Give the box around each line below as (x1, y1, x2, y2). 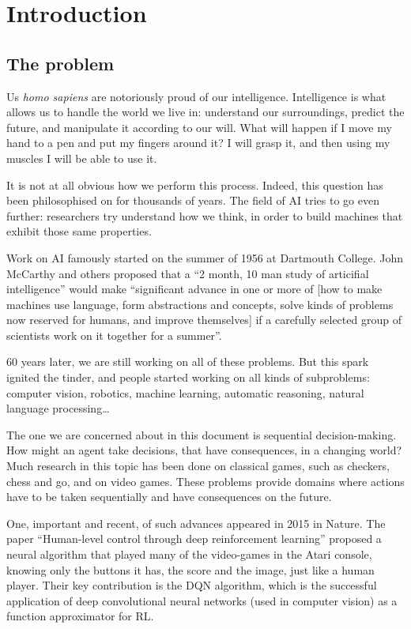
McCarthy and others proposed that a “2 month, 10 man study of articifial (6, 265, 369, 281)
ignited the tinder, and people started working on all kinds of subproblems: (6, 369, 370, 386)
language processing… (6, 400, 110, 416)
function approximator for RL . (6, 608, 154, 624)
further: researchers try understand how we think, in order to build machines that (6, 207, 403, 224)
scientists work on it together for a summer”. (6, 326, 222, 343)
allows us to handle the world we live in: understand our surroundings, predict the (6, 104, 405, 120)
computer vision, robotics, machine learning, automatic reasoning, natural (6, 384, 364, 401)
